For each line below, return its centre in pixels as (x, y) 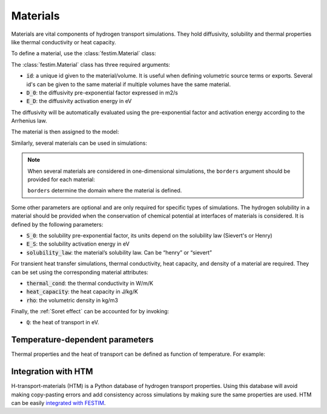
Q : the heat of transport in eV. (63, 322)
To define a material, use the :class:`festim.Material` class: (84, 53)
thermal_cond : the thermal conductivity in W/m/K (90, 283)
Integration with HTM (52, 372)
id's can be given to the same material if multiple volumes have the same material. (129, 84)
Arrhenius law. (29, 121)
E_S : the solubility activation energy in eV (78, 244)
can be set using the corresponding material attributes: (80, 272)
